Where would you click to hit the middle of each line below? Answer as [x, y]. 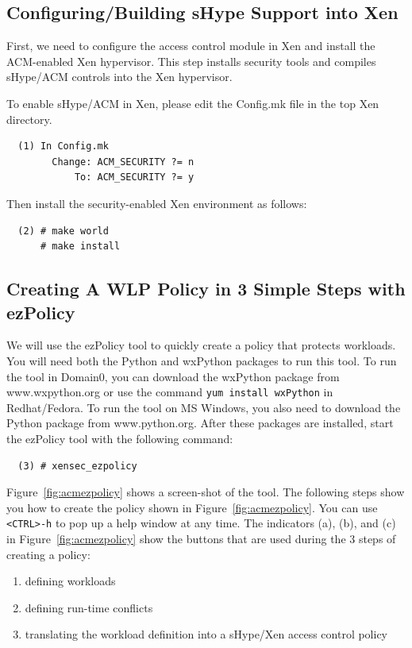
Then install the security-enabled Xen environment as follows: [157, 203]
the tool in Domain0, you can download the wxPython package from [173, 376]
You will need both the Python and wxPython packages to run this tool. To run [202, 360]
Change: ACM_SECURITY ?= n [123, 162]
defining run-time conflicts [89, 607]
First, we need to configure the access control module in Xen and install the [191, 46]
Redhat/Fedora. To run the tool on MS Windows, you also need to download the [204, 407]
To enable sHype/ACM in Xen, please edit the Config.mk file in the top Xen [193, 103]
